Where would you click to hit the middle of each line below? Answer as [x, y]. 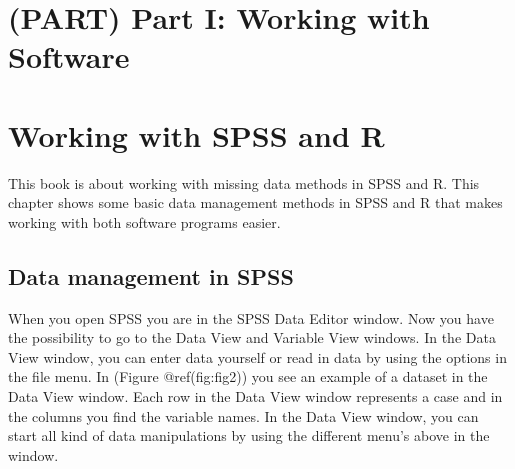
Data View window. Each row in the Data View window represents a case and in [255, 396]
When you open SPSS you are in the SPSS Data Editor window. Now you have [251, 317]
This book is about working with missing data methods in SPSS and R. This [244, 182]
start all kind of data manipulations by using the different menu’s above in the [249, 435]
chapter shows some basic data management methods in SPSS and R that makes [255, 202]
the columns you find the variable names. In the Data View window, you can [243, 415]
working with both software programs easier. [144, 221]
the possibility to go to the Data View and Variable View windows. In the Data [252, 337]
